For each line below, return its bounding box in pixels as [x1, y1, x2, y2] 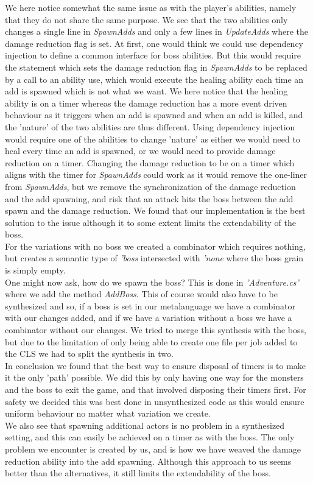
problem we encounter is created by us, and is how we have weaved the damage [5, 442, 301, 455]
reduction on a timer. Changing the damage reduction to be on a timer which [5, 156, 295, 169]
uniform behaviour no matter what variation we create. [5, 407, 211, 420]
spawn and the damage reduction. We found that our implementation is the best [5, 204, 306, 217]
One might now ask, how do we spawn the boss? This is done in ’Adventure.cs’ [5, 275, 299, 288]
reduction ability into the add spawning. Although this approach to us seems [5, 454, 292, 467]
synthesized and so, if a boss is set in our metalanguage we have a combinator [5, 299, 295, 312]
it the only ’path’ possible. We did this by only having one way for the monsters [5, 371, 304, 384]
